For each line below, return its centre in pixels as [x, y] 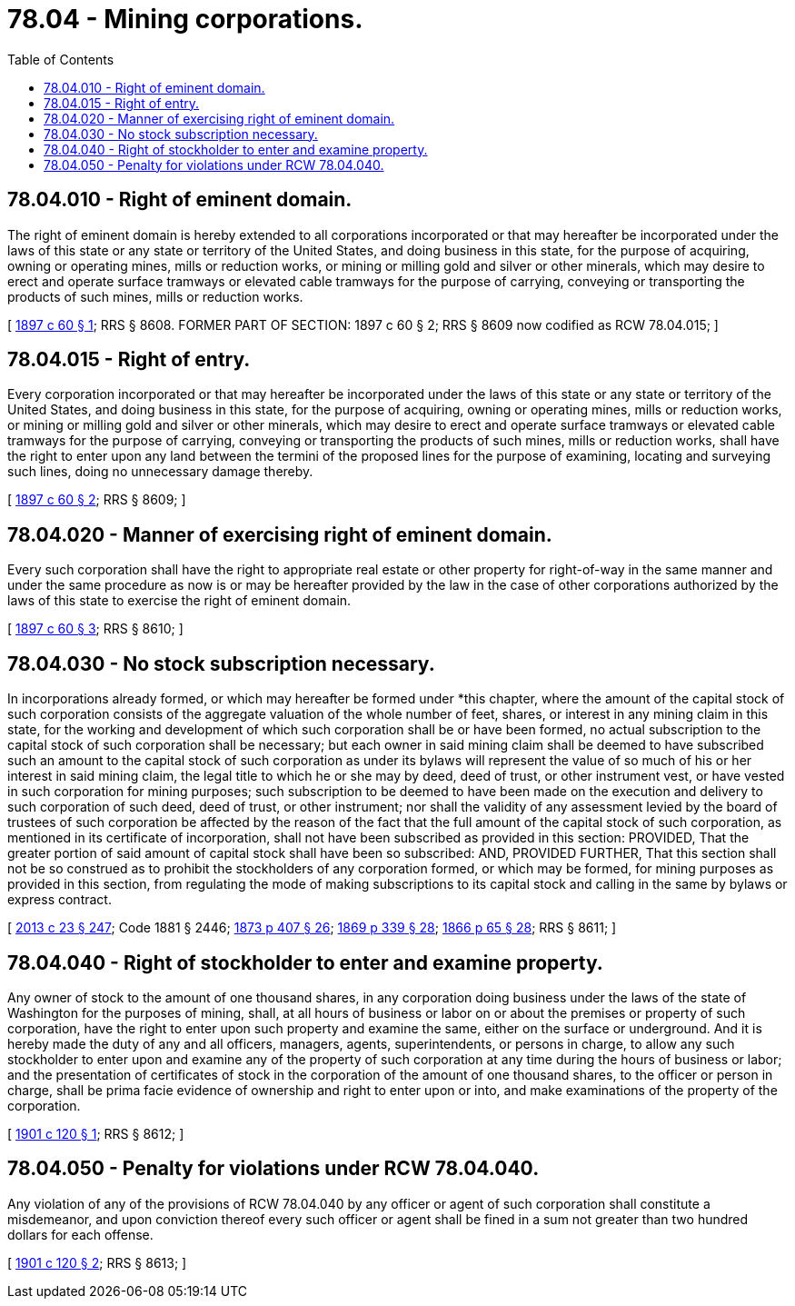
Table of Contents [61, 59]
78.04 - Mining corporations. [185, 19]
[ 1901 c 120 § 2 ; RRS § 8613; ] [97, 1262]
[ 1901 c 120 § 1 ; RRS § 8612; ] [96, 1133]
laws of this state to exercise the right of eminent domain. [179, 601]
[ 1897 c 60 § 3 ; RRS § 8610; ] [95, 629]
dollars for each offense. [80, 1234]
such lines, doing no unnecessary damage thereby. [160, 472]
